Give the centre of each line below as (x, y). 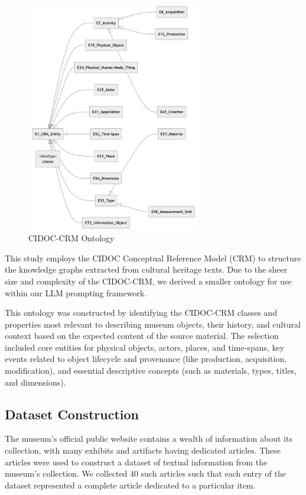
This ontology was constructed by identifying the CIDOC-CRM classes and (141, 313)
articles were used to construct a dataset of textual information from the (136, 462)
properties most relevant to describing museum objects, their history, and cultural (153, 324)
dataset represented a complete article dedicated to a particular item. (130, 485)
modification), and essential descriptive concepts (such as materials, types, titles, (151, 371)
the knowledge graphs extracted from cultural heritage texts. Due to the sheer (146, 269)
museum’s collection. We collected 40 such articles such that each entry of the (145, 473)
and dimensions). (35, 382)
